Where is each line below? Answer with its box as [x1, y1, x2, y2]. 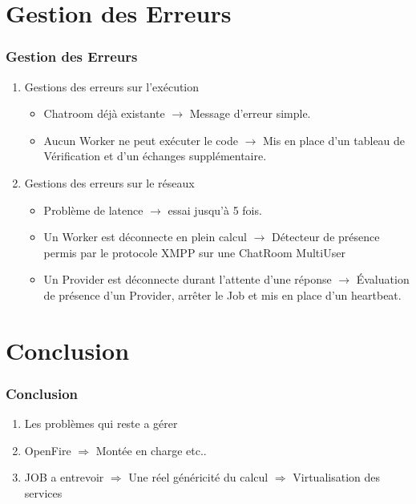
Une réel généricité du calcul [128, 469, 269, 486]
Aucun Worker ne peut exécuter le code [43, 131, 238, 148]
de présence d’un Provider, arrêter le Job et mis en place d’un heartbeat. [43, 286, 402, 303]
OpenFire [24, 442, 71, 458]
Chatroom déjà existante [43, 105, 165, 122]
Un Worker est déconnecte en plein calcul [43, 228, 247, 245]
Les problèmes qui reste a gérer [24, 415, 178, 432]
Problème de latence [43, 201, 143, 218]
